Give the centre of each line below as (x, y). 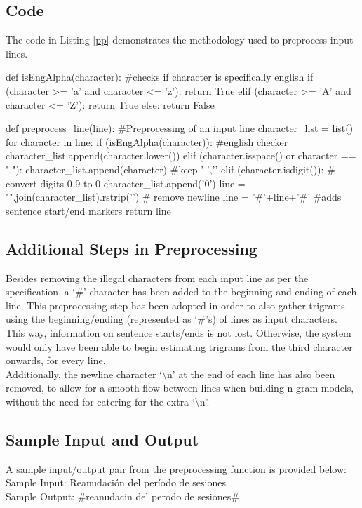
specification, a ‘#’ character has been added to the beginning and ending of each (181, 292)
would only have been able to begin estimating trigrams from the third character (179, 346)
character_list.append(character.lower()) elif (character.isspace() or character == (181, 155)
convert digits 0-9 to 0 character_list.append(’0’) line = (126, 183)
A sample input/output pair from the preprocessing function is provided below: (176, 468)
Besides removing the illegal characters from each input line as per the (157, 278)
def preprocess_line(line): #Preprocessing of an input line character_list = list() (180, 128)
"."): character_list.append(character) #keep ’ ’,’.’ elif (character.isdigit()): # (170, 169)
